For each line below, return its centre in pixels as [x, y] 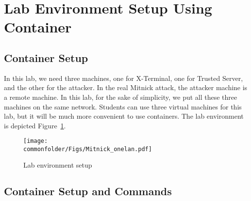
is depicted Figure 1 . [35, 125]
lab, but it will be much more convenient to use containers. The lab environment [124, 116]
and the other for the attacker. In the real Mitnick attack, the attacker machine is [126, 87]
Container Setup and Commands [88, 191]
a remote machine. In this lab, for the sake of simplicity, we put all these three [121, 97]
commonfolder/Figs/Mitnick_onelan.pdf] [88, 149]
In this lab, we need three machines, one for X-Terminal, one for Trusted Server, [124, 78]
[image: [36, 141]
